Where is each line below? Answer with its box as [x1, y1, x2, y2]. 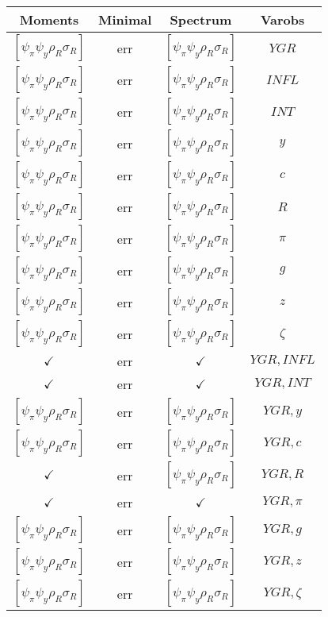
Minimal [98, 10, 152, 29]
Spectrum [170, 10, 232, 29]
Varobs [260, 10, 305, 29]
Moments [19, 10, 79, 29]
